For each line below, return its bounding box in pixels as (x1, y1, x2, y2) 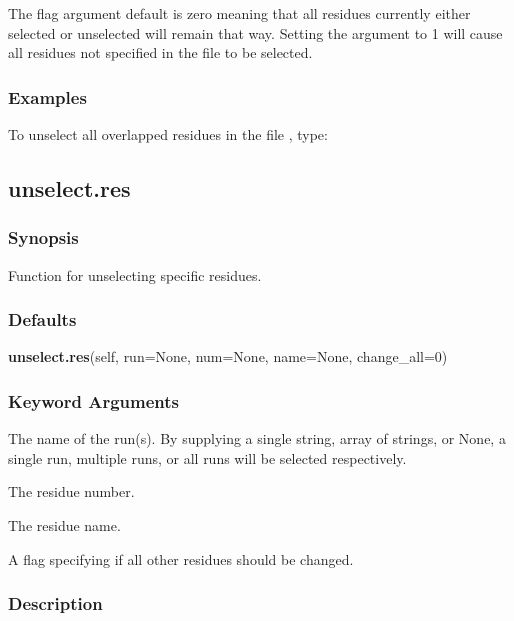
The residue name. (8, 515, 121, 535)
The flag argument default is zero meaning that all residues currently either (8, 3, 471, 23)
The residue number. (8, 481, 135, 502)
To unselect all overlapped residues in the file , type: (8, 124, 328, 144)
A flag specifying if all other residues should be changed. (8, 548, 354, 569)
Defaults (8, 307, 77, 332)
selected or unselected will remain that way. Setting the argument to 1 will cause (8, 22, 503, 43)
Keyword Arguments (8, 388, 180, 413)
